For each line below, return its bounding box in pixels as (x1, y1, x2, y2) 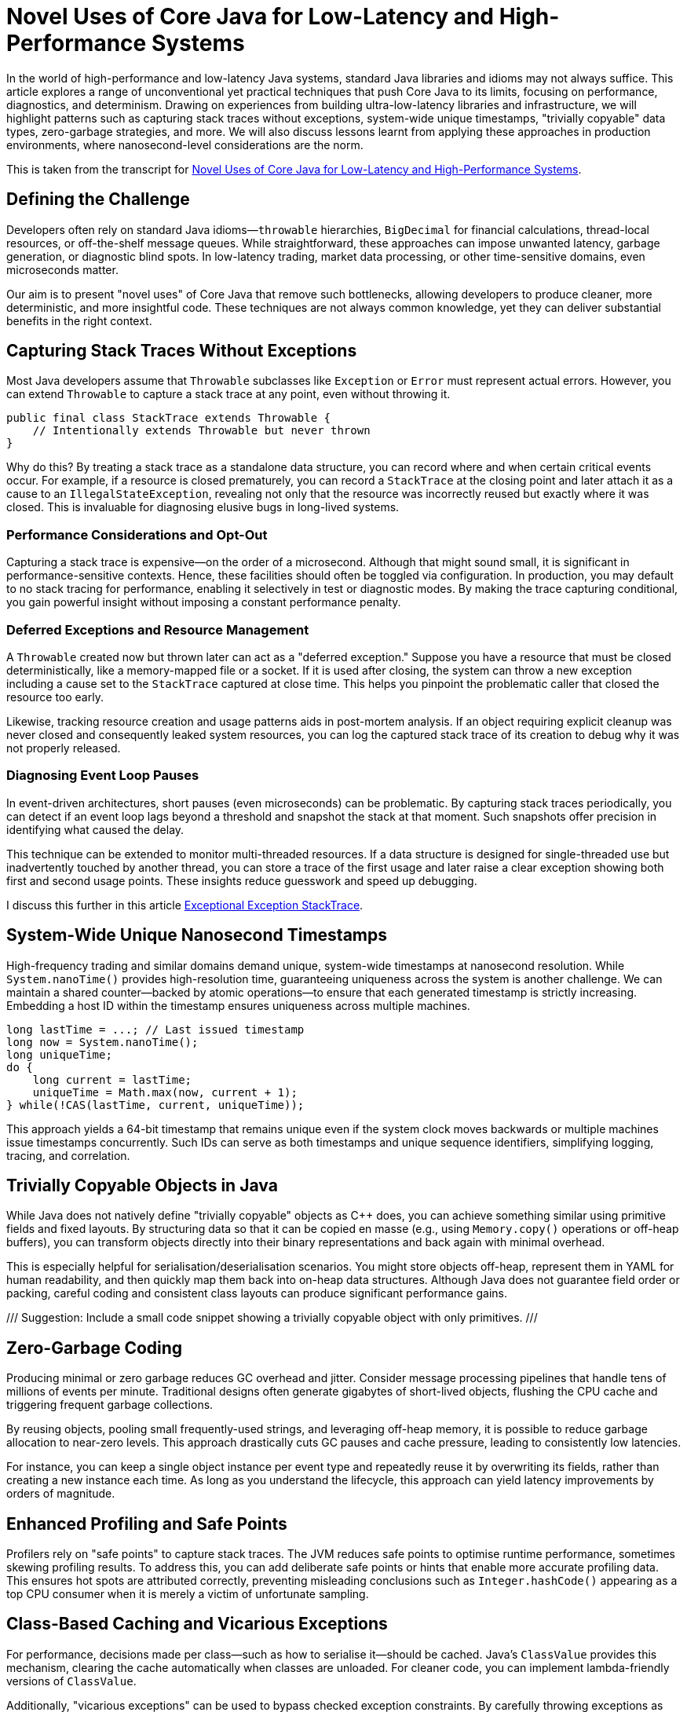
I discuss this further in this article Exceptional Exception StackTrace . (6, 898, 364, 912)
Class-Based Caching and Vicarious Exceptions (6, 1614, 388, 1634)
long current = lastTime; (32, 1073, 192, 1086)
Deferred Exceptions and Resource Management (6, 621, 309, 638)
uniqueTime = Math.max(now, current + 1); (32, 1085, 298, 1099)
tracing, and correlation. (6, 1148, 130, 1162)
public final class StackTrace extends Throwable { (6, 412, 331, 425)
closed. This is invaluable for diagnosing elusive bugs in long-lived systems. (6, 500, 400, 514)
